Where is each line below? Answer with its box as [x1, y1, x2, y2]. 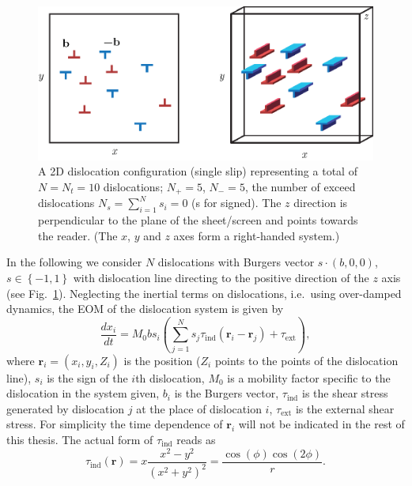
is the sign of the [47, 369, 128, 386]
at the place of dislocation [136, 400, 262, 416]
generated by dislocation [6, 400, 125, 416]
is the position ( [123, 352, 201, 368]
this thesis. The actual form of [6, 431, 153, 447]
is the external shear [295, 400, 395, 416]
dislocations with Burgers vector [157, 254, 315, 270]
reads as [176, 431, 216, 447]
